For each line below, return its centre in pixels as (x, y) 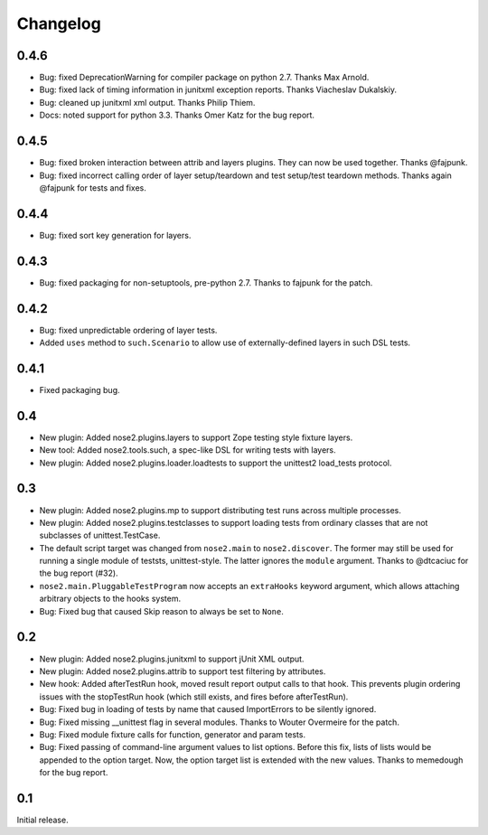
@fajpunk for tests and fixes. (93, 188)
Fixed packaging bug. (80, 389)
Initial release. (42, 820)
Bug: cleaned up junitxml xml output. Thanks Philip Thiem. (147, 102)
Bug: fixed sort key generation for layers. (115, 235)
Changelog (59, 23)
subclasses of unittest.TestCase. (100, 535)
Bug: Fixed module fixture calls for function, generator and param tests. (173, 734)
